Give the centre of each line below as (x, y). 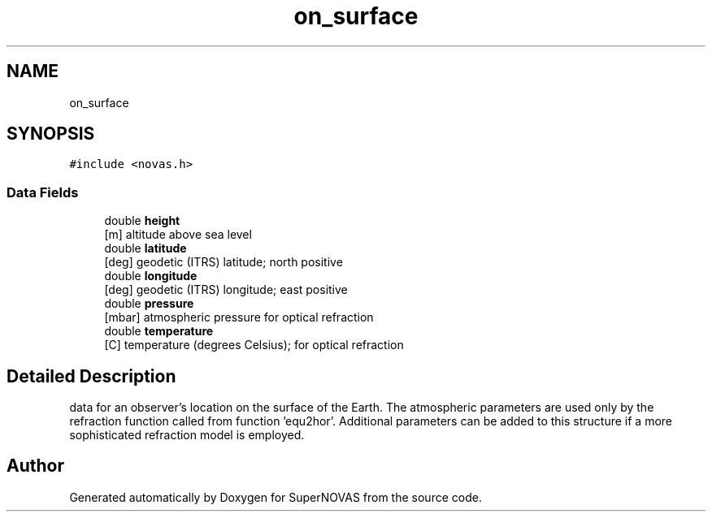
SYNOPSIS (51, 134)
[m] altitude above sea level (178, 235)
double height (142, 221)
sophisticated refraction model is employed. (187, 435)
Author (35, 466)
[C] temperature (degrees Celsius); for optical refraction (254, 345)
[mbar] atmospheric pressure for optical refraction (239, 317)
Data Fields (43, 192)
